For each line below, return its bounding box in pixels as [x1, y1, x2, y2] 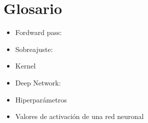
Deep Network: [15, 77, 61, 87]
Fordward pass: [15, 27, 62, 37]
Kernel [15, 60, 36, 71]
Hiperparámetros [15, 94, 67, 104]
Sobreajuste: [15, 43, 53, 54]
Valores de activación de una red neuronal [15, 111, 144, 121]
